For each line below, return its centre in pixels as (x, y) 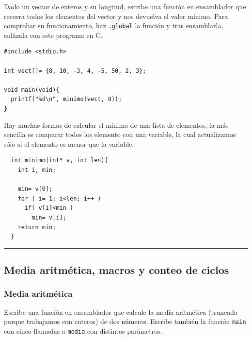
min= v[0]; (35, 189)
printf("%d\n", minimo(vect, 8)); (66, 99)
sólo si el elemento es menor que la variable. (69, 144)
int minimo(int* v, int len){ (59, 161)
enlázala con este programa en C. (53, 35)
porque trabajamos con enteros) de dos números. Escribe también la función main (125, 321)
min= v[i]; (49, 217)
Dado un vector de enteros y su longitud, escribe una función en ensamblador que (125, 6)
